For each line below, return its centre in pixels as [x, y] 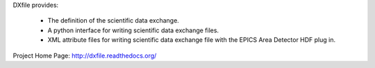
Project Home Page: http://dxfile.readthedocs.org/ [85, 56]
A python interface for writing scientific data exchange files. [133, 30]
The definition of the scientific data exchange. [114, 21]
